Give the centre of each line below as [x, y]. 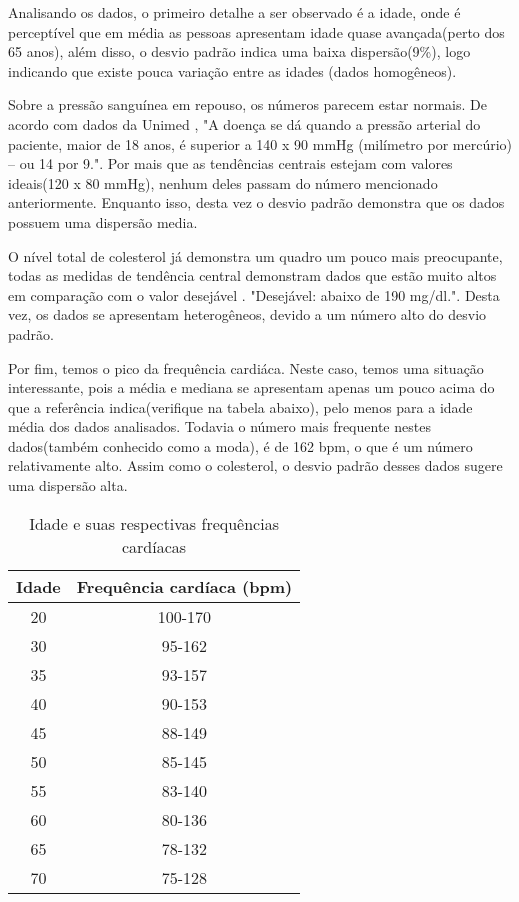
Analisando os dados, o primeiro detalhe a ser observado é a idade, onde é [234, 12]
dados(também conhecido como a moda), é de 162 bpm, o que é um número [240, 445]
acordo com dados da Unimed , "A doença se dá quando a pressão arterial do [244, 123]
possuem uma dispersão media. [103, 221]
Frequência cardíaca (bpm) [184, 586]
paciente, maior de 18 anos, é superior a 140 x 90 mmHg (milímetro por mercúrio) [260, 143]
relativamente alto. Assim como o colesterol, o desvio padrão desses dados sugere [255, 465]
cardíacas [154, 546]
